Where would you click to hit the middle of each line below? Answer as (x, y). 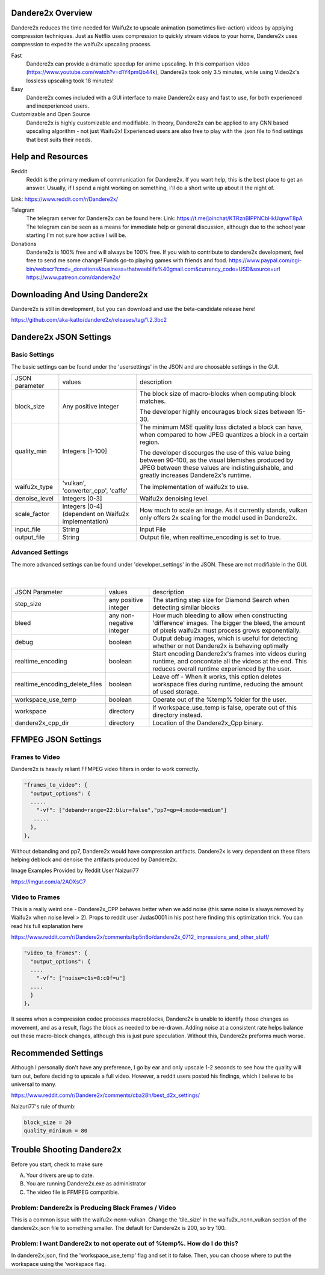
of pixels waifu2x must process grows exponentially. (227, 630)
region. (149, 442)
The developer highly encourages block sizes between (217, 412)
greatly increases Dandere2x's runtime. (196, 475)
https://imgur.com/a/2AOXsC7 (49, 882)
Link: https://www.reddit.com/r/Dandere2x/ (65, 199)
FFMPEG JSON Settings (56, 739)
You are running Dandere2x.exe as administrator (86, 1184)
